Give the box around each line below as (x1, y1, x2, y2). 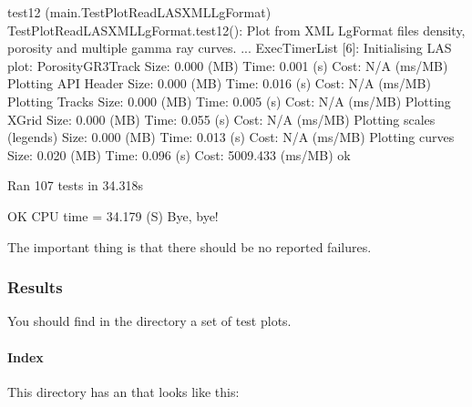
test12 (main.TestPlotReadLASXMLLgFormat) (7, 3, 272, 21)
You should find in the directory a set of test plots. (7, 311, 292, 331)
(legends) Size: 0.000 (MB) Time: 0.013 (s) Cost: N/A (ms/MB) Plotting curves (7, 127, 455, 147)
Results (7, 276, 63, 299)
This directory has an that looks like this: (7, 382, 240, 401)
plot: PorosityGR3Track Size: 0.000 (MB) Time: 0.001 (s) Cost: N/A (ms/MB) (7, 56, 448, 75)
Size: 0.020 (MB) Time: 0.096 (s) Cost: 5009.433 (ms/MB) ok (7, 145, 351, 164)
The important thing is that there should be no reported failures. (7, 237, 372, 256)
